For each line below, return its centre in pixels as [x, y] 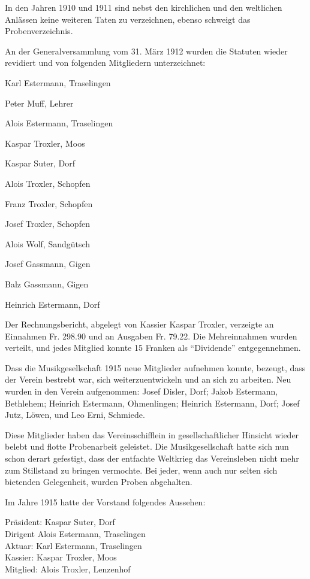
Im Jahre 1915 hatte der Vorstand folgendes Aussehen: [105, 501]
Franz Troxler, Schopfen [49, 203]
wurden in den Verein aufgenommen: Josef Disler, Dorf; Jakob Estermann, [142, 391]
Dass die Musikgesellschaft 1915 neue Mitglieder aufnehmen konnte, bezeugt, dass [155, 367]
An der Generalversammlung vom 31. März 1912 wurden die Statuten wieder [146, 51]
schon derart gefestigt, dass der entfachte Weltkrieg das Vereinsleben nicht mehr [152, 458]
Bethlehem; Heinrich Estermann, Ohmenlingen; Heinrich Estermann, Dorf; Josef [152, 403]
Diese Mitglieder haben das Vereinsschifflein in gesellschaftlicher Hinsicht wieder [152, 434]
